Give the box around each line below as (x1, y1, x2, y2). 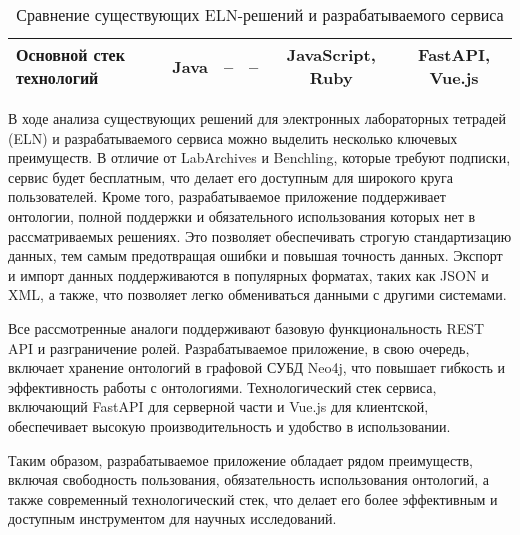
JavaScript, (286, 43, 376, 66)
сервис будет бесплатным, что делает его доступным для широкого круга (8, 166, 454, 187)
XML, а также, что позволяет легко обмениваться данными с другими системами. (8, 284, 507, 305)
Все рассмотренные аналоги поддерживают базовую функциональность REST (8, 317, 485, 338)
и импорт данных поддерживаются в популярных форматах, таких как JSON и (8, 264, 489, 285)
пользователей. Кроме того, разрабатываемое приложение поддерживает (8, 186, 446, 207)
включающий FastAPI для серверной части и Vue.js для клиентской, (8, 396, 429, 417)
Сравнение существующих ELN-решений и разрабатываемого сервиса (16, 3, 504, 26)
